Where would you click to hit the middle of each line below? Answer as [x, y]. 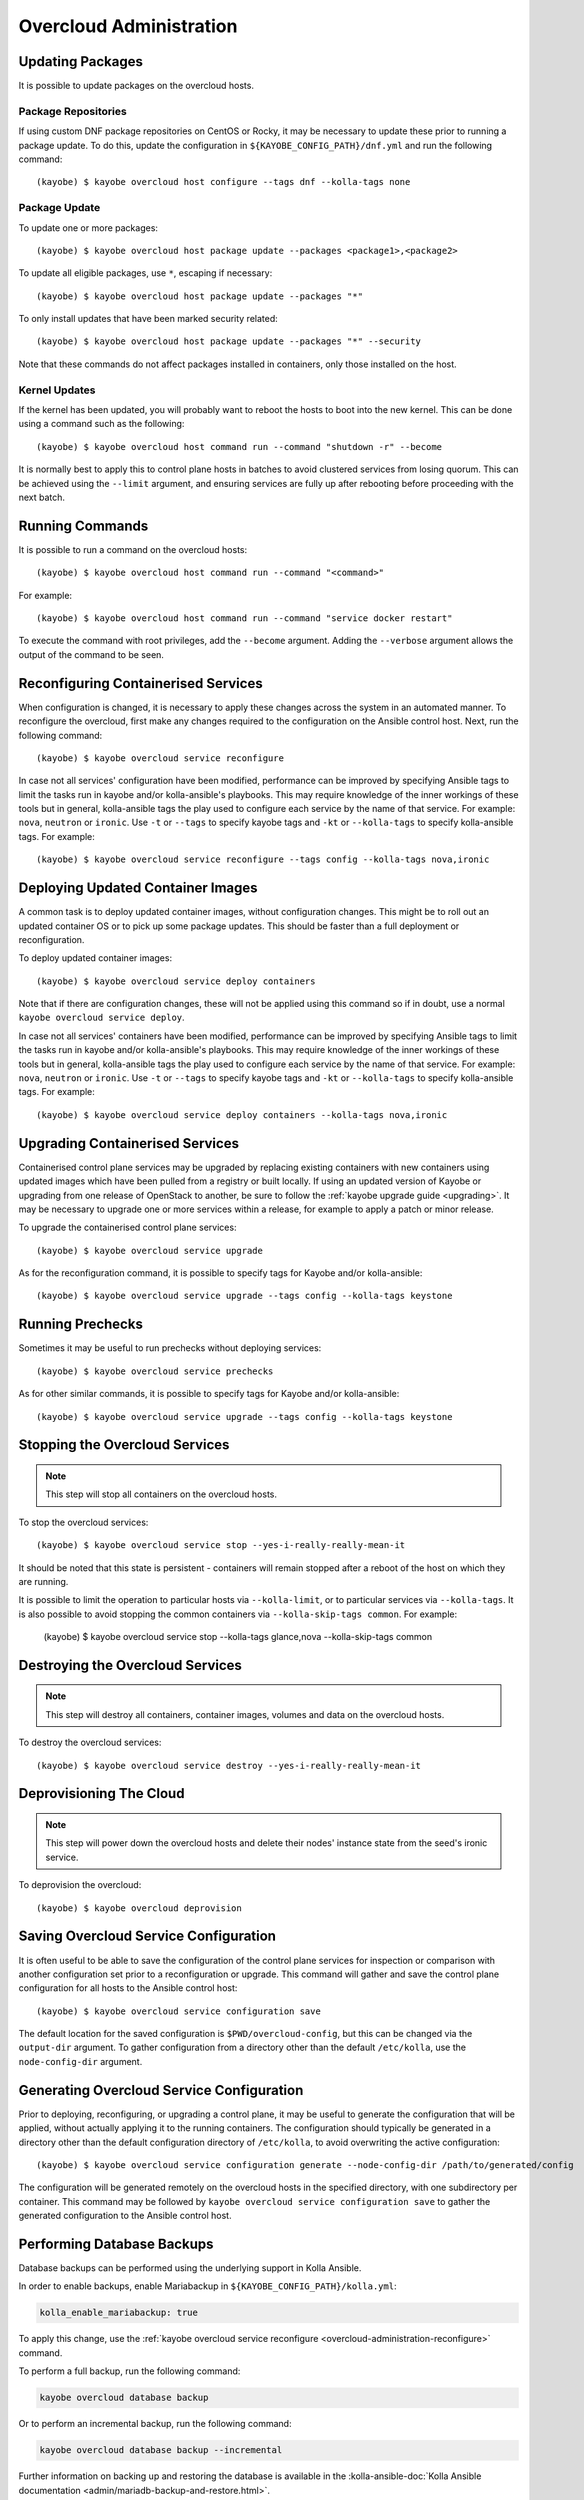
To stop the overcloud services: [83, 1522]
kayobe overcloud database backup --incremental [161, 2450]
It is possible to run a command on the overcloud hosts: [133, 549]
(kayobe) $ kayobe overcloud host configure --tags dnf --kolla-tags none [223, 182]
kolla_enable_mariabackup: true [119, 2313]
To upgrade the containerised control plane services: [127, 1227]
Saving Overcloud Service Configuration [147, 1936]
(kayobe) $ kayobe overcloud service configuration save [179, 2011]
